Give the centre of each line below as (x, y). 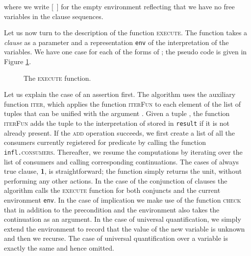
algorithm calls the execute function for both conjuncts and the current (112, 190)
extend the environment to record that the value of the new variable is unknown (125, 228)
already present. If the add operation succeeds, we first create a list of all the (119, 132)
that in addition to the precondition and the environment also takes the (112, 209)
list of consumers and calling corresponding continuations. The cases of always (122, 161)
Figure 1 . (18, 61)
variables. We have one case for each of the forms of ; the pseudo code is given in (125, 52)
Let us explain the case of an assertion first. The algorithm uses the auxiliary (120, 94)
